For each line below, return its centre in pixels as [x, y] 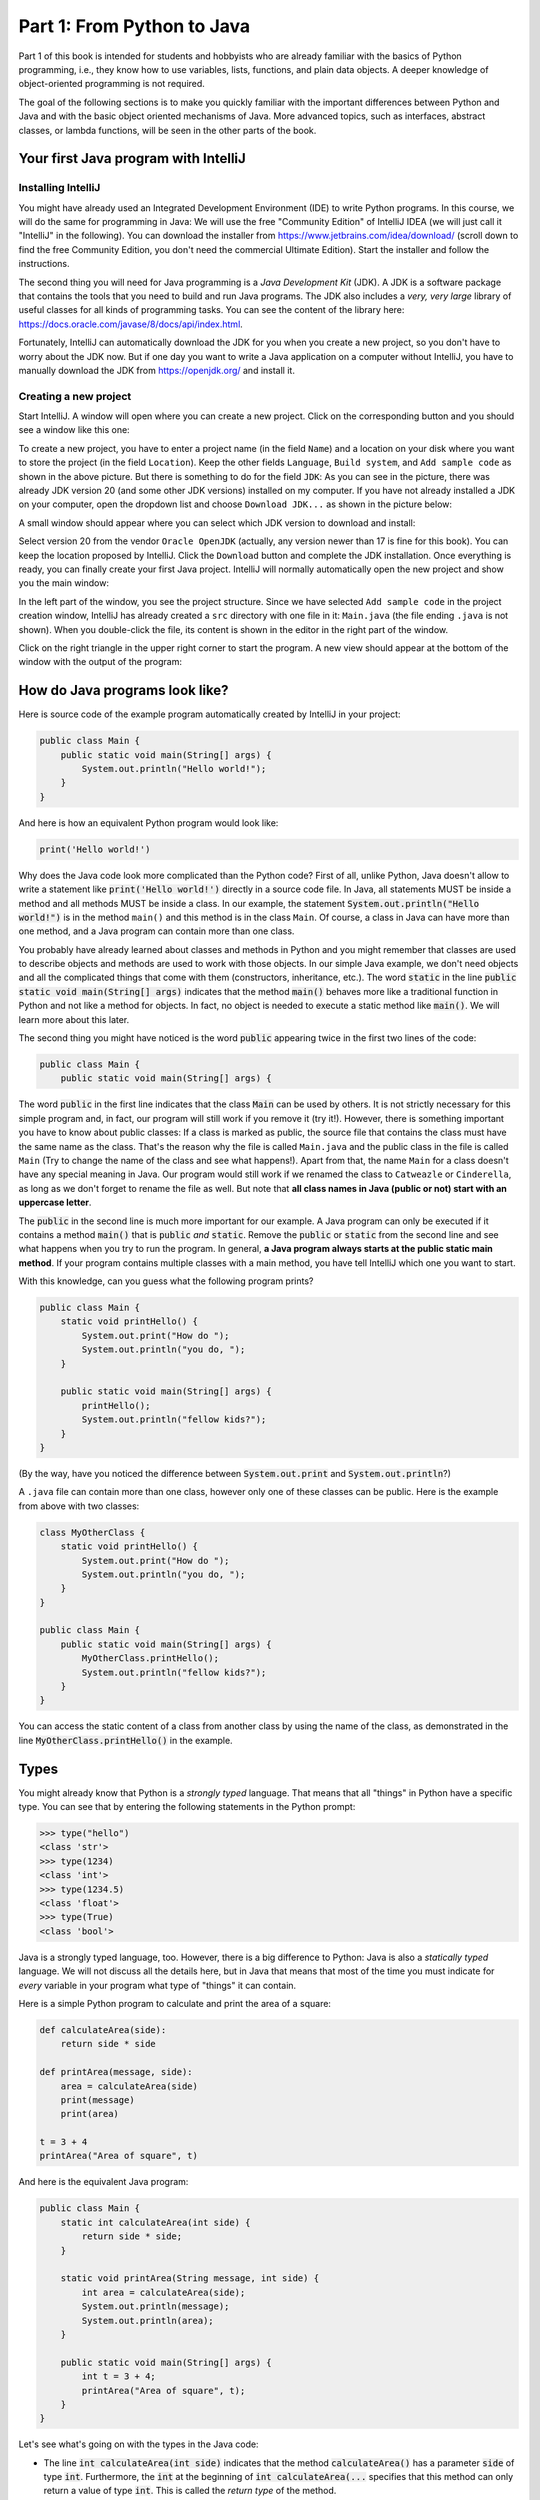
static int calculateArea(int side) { [155, 2222]
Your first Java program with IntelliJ [132, 158]
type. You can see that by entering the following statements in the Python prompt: [187, 1807]
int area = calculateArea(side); [163, 2292]
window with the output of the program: [100, 662]
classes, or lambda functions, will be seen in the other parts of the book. [167, 130]
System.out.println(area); [147, 2320]
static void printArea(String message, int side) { [190, 2278]
